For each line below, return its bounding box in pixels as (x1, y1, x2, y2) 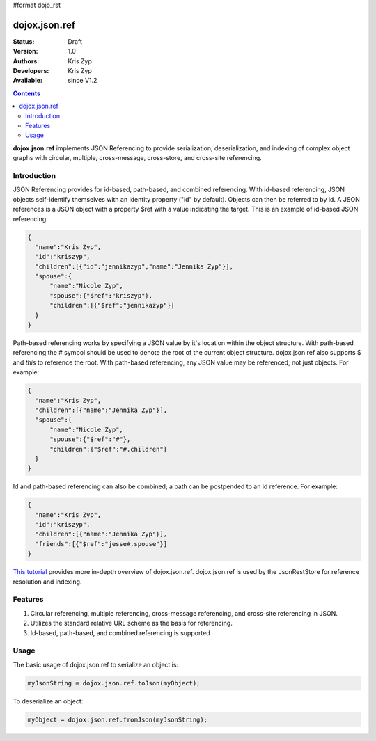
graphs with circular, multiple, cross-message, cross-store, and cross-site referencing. (13, 154, 263, 162)
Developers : (13, 67, 49, 75)
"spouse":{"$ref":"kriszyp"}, (49, 292, 153, 299)
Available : (13, 77, 43, 85)
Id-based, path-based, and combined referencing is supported (30, 628, 210, 637)
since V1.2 (68, 77, 97, 85)
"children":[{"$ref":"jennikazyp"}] (49, 301, 175, 310)
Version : (13, 47, 38, 56)
